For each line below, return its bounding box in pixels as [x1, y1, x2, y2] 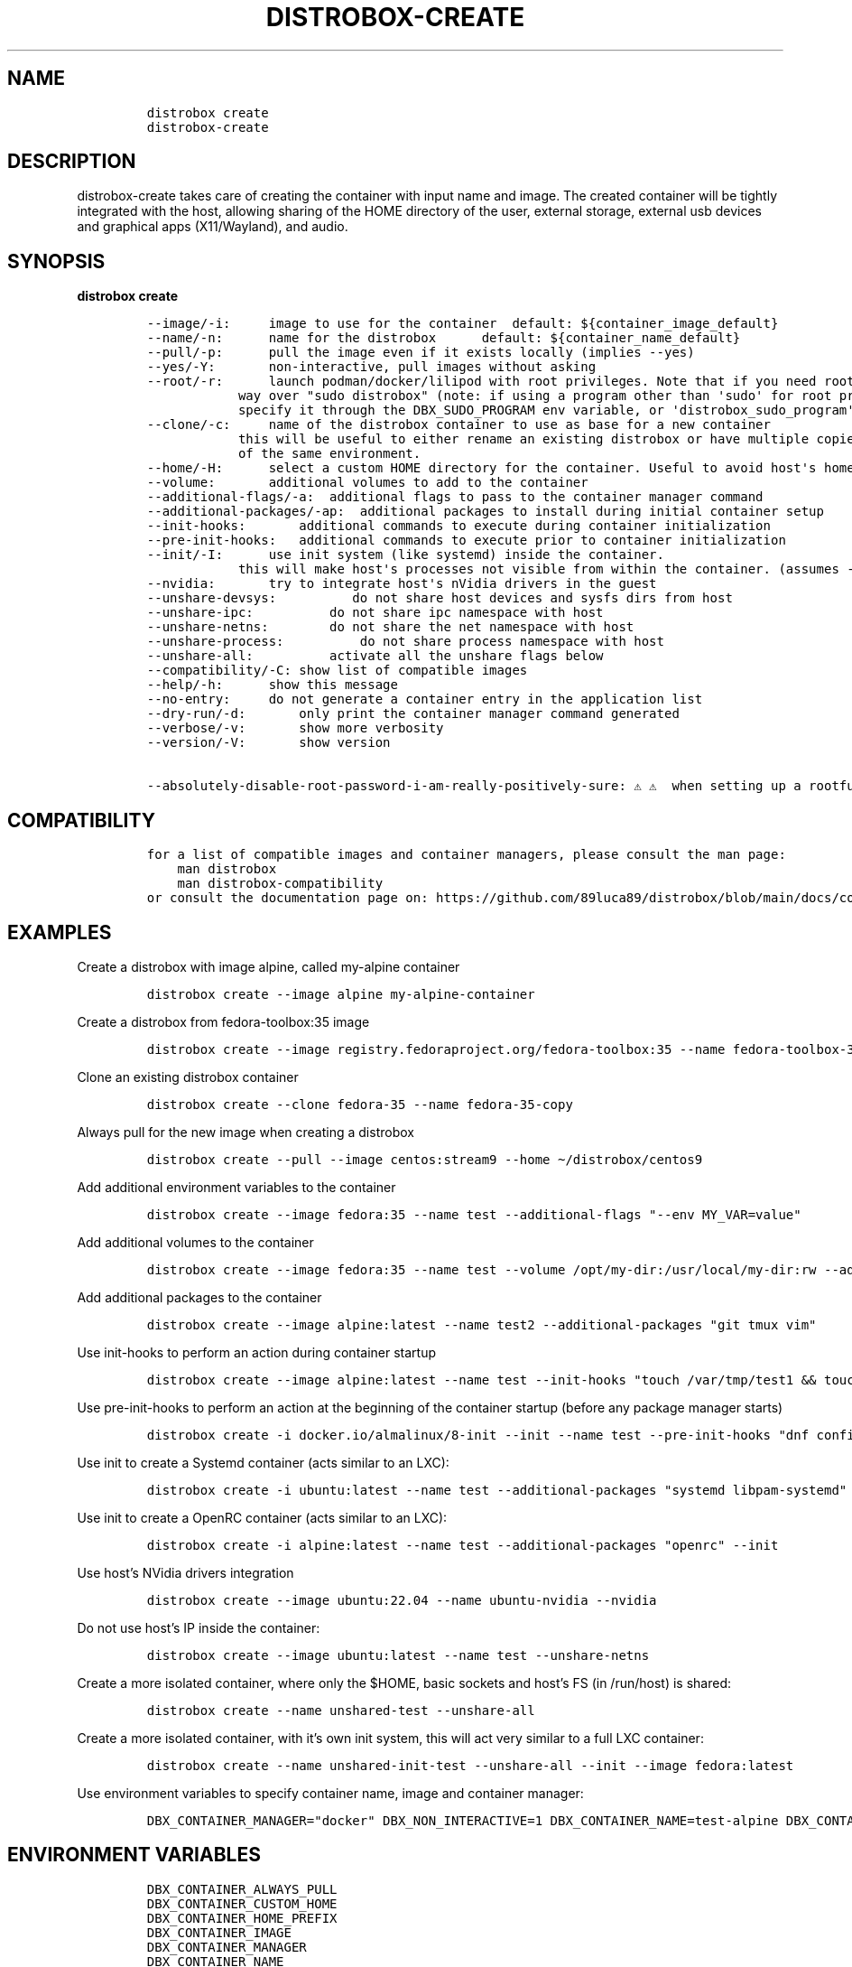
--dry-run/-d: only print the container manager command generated [146, 706, 680, 722]
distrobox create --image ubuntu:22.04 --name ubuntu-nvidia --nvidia [146, 1592, 657, 1608]
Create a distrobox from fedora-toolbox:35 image [77, 1013, 370, 1030]
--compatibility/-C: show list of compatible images [146, 663, 528, 678]
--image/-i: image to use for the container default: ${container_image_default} [146, 316, 779, 331]
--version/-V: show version [146, 735, 391, 750]
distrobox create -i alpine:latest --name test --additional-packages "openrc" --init [146, 1537, 779, 1552]
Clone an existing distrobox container [77, 1068, 299, 1085]
